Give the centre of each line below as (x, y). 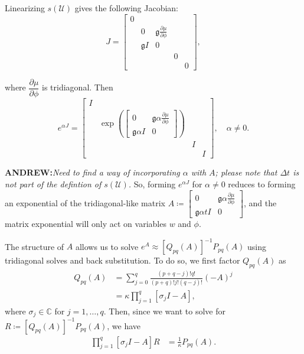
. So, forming (152, 184)
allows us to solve (107, 246)
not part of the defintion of (53, 184)
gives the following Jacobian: (126, 8)
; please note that (246, 172)
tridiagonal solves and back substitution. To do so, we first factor (122, 260)
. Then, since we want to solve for (164, 311)
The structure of (35, 246)
